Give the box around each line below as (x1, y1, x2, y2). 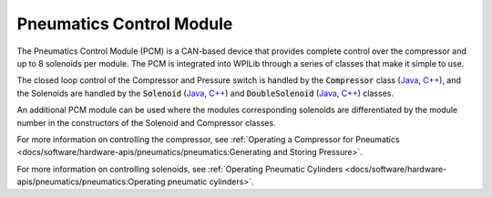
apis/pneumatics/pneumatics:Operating (16, 176, 166, 187)
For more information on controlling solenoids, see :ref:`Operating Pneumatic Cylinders (16, 163, 343, 174)
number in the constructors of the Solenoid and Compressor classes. (16, 117, 277, 128)
